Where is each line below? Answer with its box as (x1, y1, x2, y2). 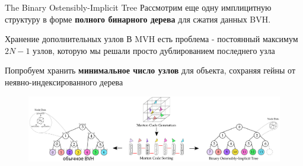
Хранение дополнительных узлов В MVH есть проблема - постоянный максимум (5, 33, 298, 45)
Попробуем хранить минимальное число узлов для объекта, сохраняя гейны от (5, 64, 296, 76)
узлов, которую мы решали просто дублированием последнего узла (33, 44, 275, 56)
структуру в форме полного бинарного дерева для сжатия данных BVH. (5, 12, 271, 25)
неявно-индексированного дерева (5, 75, 123, 88)
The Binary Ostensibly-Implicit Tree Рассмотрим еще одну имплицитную (5, 1, 272, 13)
